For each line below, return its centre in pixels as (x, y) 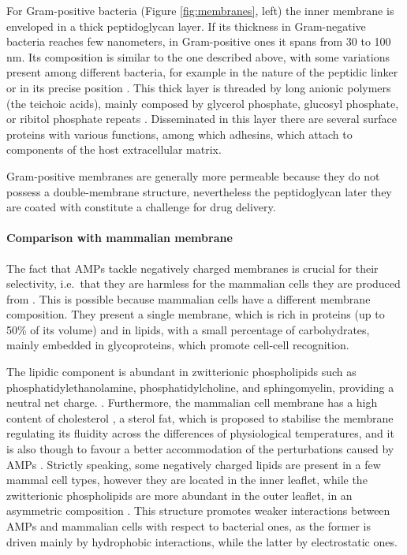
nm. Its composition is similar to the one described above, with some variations (198, 56)
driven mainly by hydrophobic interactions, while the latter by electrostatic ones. (202, 541)
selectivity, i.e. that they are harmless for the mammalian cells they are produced (203, 283)
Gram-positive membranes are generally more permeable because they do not (193, 175)
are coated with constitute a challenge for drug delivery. (141, 207)
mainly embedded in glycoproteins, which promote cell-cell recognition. (178, 345)
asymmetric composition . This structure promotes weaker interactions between (198, 510)
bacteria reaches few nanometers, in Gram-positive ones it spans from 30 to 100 (199, 41)
